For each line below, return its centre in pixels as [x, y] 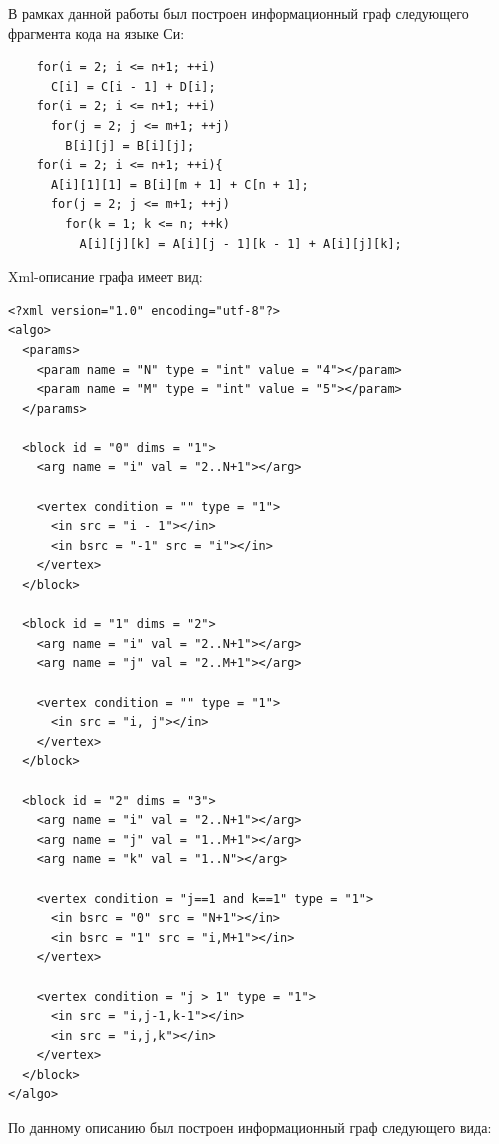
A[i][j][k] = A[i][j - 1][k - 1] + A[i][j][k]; [240, 243]
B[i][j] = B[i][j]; [130, 145]
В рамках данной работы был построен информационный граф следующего [238, 13]
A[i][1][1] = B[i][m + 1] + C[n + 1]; [179, 184]
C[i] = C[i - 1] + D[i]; [133, 86]
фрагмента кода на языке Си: [96, 32]
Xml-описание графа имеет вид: [105, 276]
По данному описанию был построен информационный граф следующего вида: [250, 1127]
